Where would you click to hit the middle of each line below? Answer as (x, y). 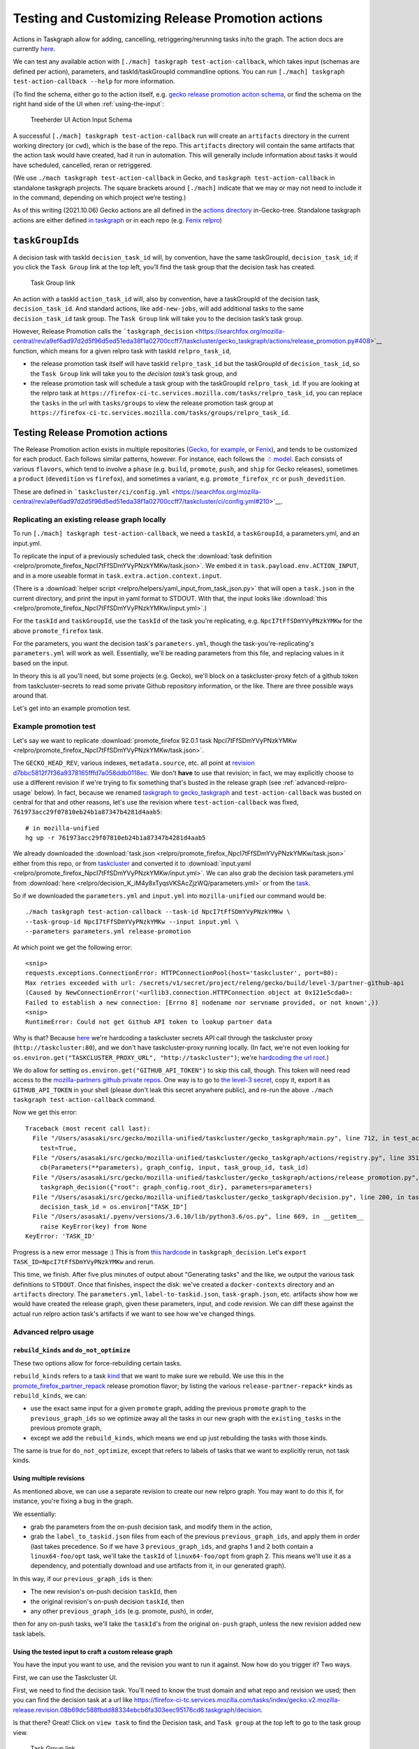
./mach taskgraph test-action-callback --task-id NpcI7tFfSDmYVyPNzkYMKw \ (158, 912)
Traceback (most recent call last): (88, 1128)
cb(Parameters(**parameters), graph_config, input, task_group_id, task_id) (174, 1168)
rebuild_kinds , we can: (50, 1395)
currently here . (34, 48)
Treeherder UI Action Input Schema (81, 120)
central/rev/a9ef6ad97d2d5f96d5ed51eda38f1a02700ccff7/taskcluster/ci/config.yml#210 (141, 502)
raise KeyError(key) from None (93, 1226)
